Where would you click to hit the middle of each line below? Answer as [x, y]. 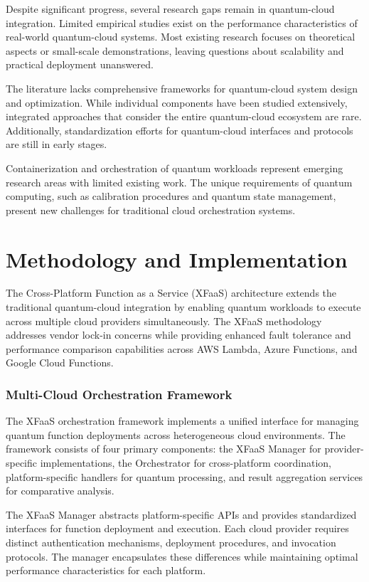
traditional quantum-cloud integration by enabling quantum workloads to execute [183, 307]
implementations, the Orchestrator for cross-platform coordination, [186, 462]
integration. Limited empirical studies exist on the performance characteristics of [182, 22]
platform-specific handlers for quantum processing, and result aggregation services [184, 476]
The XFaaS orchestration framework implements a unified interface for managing [182, 421]
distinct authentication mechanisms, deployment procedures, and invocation [171, 542]
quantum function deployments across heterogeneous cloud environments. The [176, 434]
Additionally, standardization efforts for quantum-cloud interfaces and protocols [180, 130]
